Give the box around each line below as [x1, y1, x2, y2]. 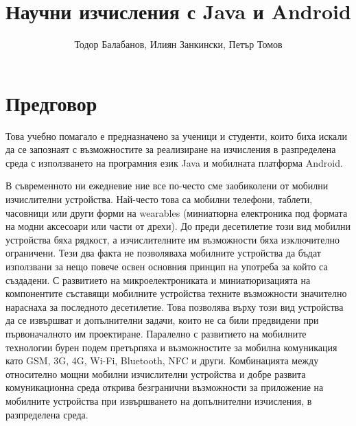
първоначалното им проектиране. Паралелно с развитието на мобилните [5, 326, 307, 340]
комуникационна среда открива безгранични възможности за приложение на [5, 380, 324, 394]
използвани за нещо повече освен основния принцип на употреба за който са [5, 259, 328, 273]
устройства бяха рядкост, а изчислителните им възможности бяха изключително [5, 232, 340, 246]
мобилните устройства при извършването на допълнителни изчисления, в [5, 393, 312, 407]
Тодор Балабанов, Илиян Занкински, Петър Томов [74, 37, 283, 51]
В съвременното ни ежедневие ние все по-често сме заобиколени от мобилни [5, 178, 329, 193]
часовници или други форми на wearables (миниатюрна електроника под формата [5, 205, 348, 220]
